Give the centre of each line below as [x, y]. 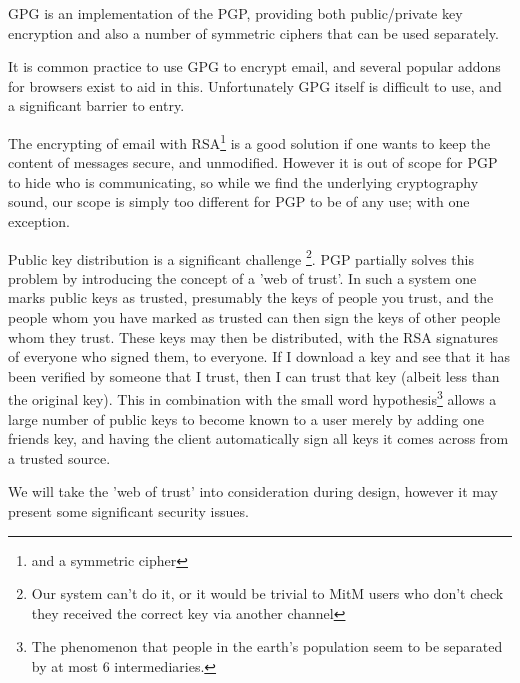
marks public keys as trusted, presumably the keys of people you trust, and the [251, 297]
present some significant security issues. [128, 511]
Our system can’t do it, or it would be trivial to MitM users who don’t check [267, 593]
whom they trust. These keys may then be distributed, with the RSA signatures [253, 336]
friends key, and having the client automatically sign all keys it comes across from [258, 438]
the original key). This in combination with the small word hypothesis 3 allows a [252, 398]
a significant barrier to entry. [96, 105]
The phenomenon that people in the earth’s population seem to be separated [267, 646]
